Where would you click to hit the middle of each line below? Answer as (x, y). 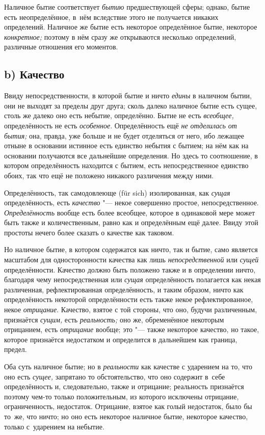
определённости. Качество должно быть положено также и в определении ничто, (130, 269)
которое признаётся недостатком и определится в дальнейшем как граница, (121, 339)
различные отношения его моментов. (61, 47)
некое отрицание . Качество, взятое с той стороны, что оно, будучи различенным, (131, 309)
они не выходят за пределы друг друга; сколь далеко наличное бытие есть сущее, (131, 105)
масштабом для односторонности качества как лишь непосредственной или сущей (131, 260)
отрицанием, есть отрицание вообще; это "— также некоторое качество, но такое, (132, 329)
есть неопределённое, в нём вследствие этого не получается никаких (111, 17)
